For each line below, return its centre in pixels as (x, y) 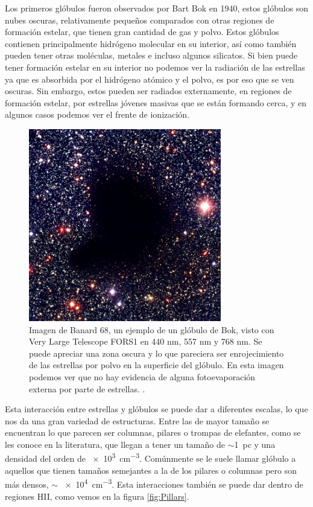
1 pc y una (255, 444)
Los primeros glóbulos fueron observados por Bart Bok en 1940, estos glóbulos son (157, 8)
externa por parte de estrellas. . (87, 388)
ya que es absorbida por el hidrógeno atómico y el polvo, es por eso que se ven (150, 79)
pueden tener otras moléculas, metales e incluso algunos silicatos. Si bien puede (151, 55)
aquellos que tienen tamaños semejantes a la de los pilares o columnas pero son (151, 470)
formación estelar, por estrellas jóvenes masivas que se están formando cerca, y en (156, 102)
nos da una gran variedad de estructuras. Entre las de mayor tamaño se (137, 420)
